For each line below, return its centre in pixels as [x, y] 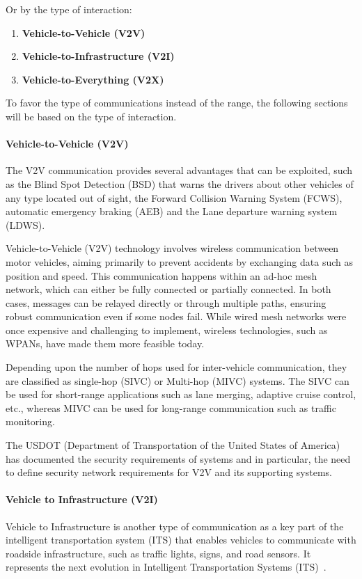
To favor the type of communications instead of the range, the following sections [177, 103]
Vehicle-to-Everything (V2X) [93, 79]
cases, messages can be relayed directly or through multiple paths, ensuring [166, 302]
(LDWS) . [25, 224]
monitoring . [30, 421]
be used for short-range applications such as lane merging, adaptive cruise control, [181, 394]
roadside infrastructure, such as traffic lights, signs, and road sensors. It [158, 553]
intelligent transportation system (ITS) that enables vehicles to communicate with [181, 540]
